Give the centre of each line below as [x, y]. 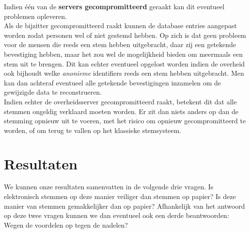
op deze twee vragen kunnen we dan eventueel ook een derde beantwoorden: [117, 215]
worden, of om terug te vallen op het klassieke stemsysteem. [93, 130]
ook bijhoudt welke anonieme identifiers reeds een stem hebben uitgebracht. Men [124, 73]
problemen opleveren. [35, 16]
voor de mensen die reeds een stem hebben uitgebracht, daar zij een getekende [120, 44]
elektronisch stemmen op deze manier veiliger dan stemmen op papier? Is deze [120, 196]
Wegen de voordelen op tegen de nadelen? [66, 225]
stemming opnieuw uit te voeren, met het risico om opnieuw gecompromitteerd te [125, 121]
